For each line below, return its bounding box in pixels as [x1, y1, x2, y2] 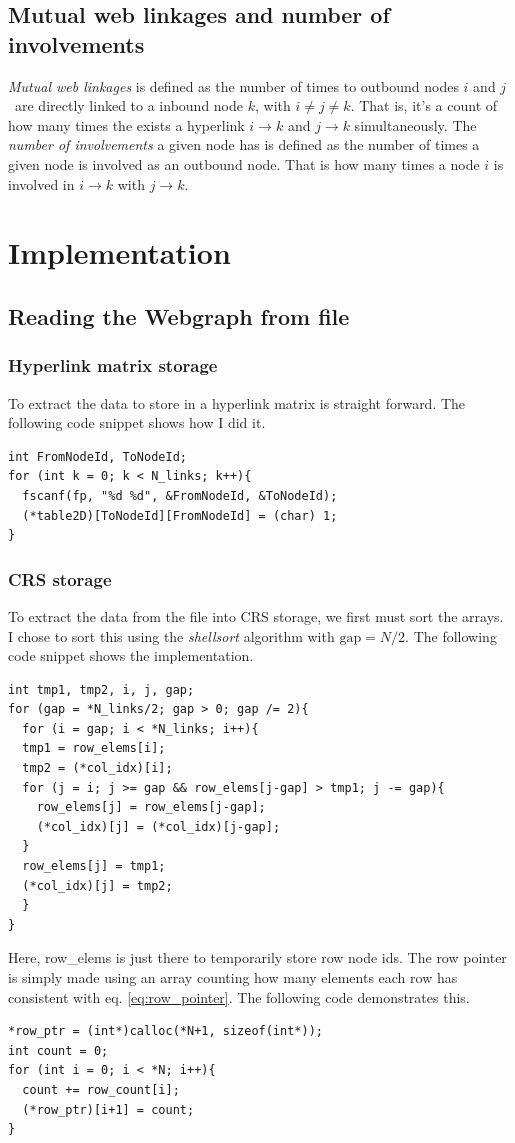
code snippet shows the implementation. [8, 645, 254, 666]
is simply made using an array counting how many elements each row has [8, 967, 458, 987]
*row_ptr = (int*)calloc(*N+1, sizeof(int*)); [8, 1024, 323, 1039]
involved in [8, 173, 75, 194]
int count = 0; [8, 1043, 109, 1058]
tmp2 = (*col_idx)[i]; [22, 761, 173, 776]
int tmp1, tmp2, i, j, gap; [8, 682, 195, 697]
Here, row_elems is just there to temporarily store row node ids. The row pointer [8, 947, 507, 968]
